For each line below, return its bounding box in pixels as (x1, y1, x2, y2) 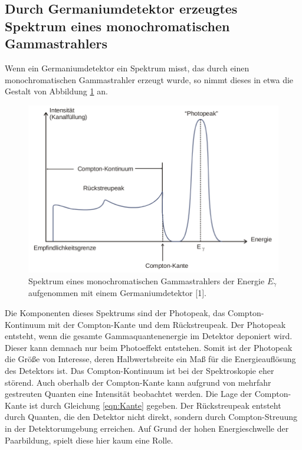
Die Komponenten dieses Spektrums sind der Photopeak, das (5, 307, 225, 319)
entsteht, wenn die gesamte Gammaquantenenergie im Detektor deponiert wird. (5, 330, 293, 342)
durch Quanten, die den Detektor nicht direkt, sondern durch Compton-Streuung (5, 410, 298, 423)
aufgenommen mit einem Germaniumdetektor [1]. (28, 287, 206, 299)
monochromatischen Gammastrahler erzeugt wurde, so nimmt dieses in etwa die (5, 73, 294, 86)
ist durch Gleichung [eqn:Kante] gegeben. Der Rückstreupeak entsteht (29, 399, 281, 411)
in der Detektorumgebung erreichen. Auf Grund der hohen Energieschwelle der (5, 422, 289, 434)
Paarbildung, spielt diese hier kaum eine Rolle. (5, 433, 173, 446)
